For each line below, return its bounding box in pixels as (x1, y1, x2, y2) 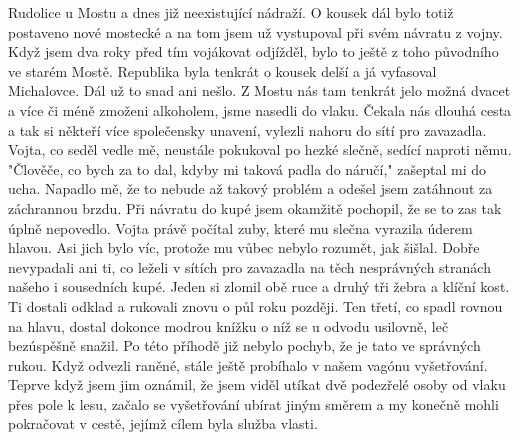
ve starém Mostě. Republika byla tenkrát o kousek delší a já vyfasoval (8, 60, 437, 81)
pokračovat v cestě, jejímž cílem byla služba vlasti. (8, 413, 318, 434)
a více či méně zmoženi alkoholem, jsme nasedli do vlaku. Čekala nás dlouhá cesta (8, 99, 512, 120)
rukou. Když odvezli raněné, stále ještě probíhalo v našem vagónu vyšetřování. (8, 354, 488, 375)
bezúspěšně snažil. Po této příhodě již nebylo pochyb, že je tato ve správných (8, 335, 481, 356)
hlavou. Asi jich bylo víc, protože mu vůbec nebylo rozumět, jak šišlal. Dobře (8, 237, 480, 258)
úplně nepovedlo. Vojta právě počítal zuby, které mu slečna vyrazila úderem (8, 217, 473, 238)
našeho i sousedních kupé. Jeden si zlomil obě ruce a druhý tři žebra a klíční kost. (8, 276, 510, 297)
